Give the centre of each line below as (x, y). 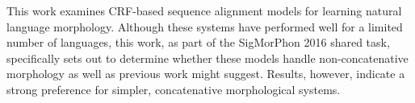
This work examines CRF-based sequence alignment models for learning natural (204, 10)
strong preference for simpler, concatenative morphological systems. (174, 89)
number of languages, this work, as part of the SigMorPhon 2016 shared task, (198, 42)
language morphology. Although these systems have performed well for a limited (205, 26)
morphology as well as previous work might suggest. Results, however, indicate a (206, 74)
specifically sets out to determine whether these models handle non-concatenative (207, 58)
